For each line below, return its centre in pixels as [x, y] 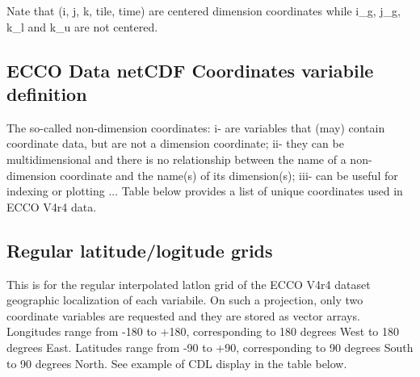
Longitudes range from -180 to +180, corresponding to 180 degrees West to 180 [203, 331]
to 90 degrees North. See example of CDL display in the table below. [177, 363]
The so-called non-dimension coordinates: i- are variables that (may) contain [196, 127]
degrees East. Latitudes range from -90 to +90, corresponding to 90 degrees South [210, 347]
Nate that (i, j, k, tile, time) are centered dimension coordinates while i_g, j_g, [204, 10]
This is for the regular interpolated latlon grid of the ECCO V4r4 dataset [189, 284]
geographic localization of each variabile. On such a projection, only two [185, 300]
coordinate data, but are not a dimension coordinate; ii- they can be [175, 143]
